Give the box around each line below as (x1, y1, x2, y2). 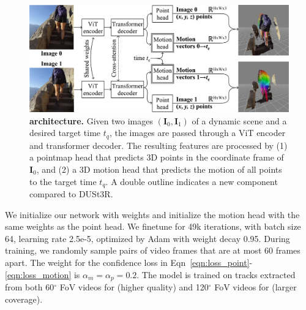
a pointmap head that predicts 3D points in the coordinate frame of (29, 151, 284, 164)
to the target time (29, 175, 97, 187)
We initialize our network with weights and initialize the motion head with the (5, 208, 300, 221)
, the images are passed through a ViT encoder (109, 126, 286, 139)
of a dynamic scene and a (192, 114, 287, 127)
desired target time (29, 126, 101, 139)
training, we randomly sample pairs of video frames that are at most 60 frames (5, 244, 300, 257)
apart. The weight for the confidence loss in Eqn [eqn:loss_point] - (5, 255, 253, 268)
